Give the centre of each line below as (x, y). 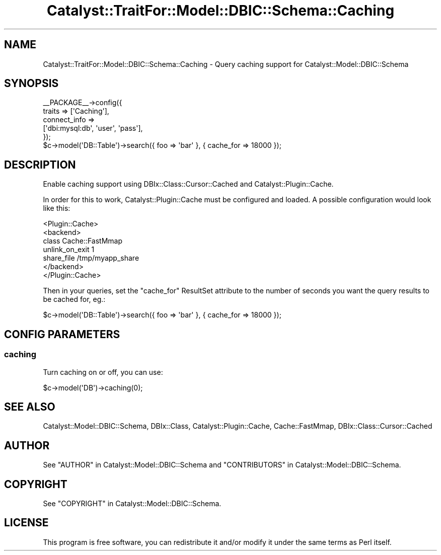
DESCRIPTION (40, 165)
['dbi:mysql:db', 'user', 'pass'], (93, 128)
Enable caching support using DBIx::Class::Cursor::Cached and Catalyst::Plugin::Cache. (188, 184)
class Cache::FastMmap (83, 241)
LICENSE (26, 523)
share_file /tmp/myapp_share (91, 258)
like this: (57, 208)
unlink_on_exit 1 (69, 250)
